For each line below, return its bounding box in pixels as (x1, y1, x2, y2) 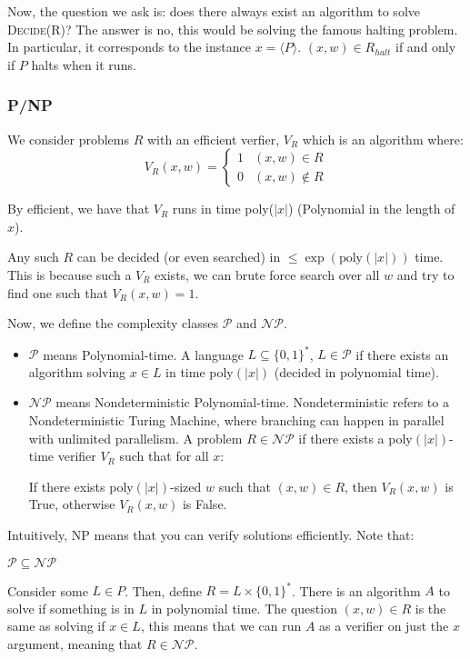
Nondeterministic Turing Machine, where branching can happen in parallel (28, 411, 445, 430)
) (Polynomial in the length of (287, 199, 455, 218)
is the (415, 598, 446, 617)
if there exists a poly (298, 428, 413, 447)
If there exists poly (28, 476, 134, 495)
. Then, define (125, 581, 202, 600)
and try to (396, 265, 455, 284)
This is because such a (7, 265, 132, 284)
